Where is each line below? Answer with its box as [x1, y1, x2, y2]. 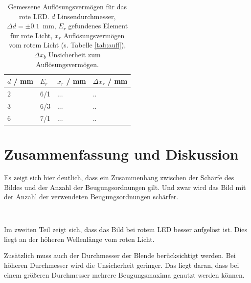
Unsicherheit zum [48, 49, 101, 59]
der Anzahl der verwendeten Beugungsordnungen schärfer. [4, 191, 179, 202]
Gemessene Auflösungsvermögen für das [8, 1, 127, 11]
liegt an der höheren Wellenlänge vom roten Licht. [4, 234, 155, 244]
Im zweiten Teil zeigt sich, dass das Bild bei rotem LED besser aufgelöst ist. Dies [4, 224, 248, 235]
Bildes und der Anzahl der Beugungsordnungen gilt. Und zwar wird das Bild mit [4, 182, 246, 192]
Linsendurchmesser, [57, 11, 116, 21]
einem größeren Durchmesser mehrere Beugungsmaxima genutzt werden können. [4, 269, 245, 280]
